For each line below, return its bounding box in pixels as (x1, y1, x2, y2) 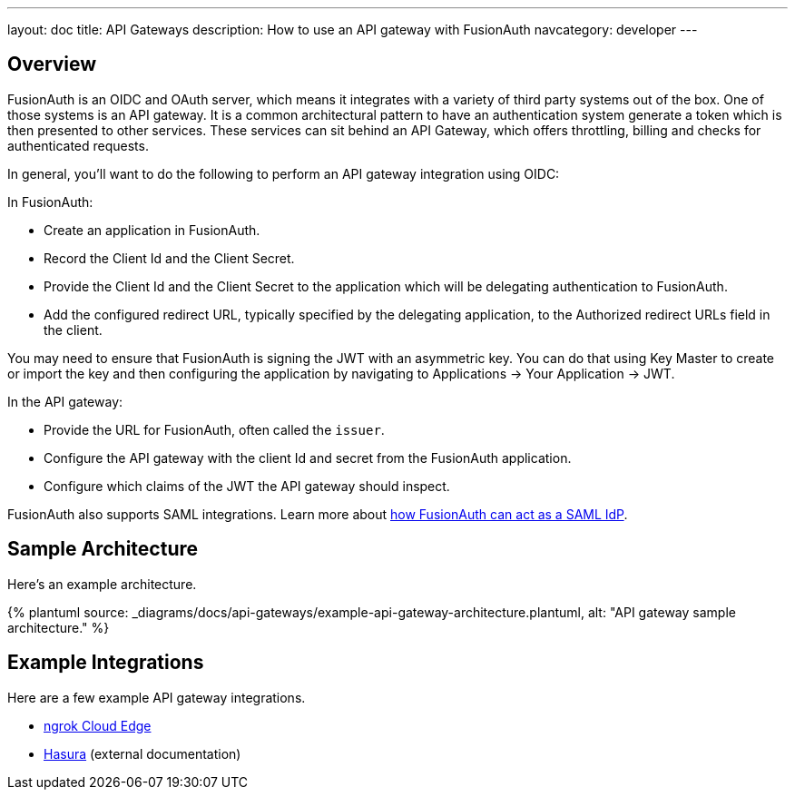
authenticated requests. (7, 137, 149, 153)
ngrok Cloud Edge (44, 717, 152, 733)
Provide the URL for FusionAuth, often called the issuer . (44, 421, 385, 438)
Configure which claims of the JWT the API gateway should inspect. (44, 477, 450, 494)
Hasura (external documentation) (44, 745, 241, 762)
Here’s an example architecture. (7, 576, 197, 592)
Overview (7, 53, 97, 76)
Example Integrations (7, 651, 204, 674)
